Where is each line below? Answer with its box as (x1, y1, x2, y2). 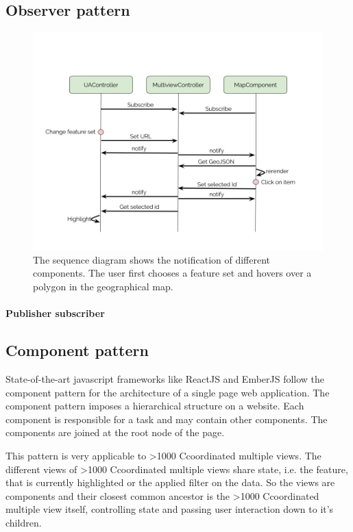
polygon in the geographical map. (33, 279, 173, 293)
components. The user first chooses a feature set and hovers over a (33, 266, 312, 280)
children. (5, 515, 42, 529)
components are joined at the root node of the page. (5, 425, 225, 440)
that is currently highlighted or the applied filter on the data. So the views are (5, 475, 335, 490)
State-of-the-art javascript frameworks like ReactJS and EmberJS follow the (5, 371, 325, 385)
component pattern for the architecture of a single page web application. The (5, 385, 330, 399)
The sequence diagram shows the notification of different (33, 252, 271, 266)
